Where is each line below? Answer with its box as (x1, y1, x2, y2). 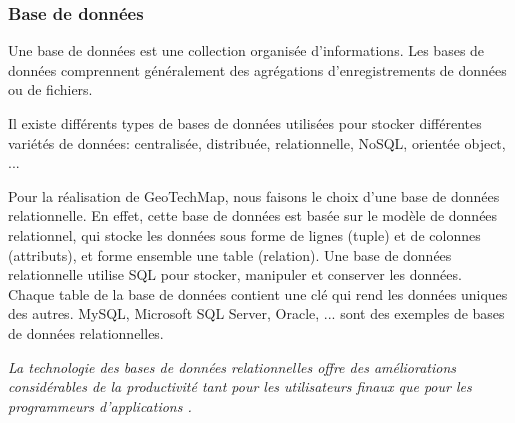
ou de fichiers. (8, 79, 93, 100)
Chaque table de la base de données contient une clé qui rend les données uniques (8, 283, 508, 304)
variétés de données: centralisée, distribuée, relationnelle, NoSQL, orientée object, (8, 132, 506, 153)
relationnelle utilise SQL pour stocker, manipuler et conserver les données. (8, 264, 462, 285)
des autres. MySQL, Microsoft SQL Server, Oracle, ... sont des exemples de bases (8, 303, 505, 324)
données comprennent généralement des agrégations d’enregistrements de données (8, 59, 507, 80)
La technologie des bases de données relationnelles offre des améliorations (8, 356, 457, 377)
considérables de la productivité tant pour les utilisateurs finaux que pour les (8, 376, 472, 397)
